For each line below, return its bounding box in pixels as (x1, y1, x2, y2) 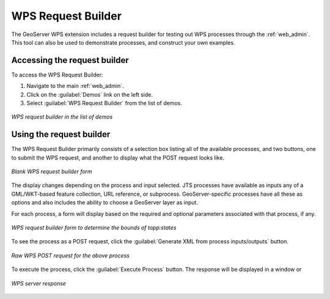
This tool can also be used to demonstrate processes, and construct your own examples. (11, 39, 235, 46)
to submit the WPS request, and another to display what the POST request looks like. (11, 153, 225, 161)
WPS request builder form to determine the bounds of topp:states (11, 224, 177, 232)
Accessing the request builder (11, 55, 130, 65)
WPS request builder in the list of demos (11, 113, 113, 120)
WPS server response (11, 279, 67, 287)
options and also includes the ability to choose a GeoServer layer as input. (11, 199, 199, 206)
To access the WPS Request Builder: (11, 71, 103, 78)
